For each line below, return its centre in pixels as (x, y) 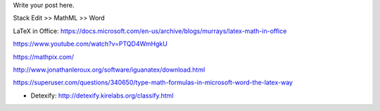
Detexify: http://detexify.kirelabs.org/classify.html (102, 96)
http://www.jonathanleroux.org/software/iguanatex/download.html (109, 70)
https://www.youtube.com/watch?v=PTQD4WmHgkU (90, 44)
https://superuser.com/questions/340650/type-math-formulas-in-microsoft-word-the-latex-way (153, 83)
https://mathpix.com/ (43, 57)
